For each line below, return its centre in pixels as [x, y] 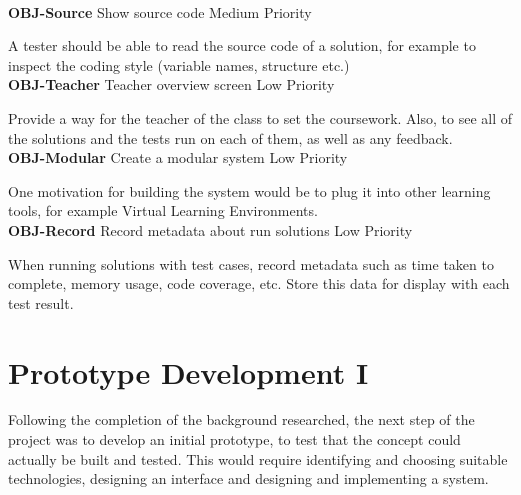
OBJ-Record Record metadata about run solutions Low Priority [210, 229]
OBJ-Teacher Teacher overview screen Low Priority [171, 84]
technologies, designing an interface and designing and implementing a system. [248, 478]
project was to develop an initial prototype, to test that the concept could [234, 439]
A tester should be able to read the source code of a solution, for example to [242, 45]
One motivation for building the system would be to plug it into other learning [249, 190]
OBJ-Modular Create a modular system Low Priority [178, 157]
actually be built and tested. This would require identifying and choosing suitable [258, 458]
